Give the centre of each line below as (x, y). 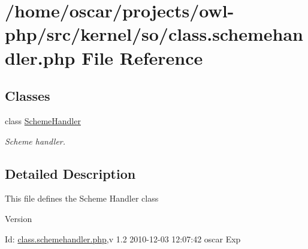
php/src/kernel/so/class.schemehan (154, 34)
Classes (28, 96)
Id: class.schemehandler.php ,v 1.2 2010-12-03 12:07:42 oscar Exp (123, 238)
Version (19, 218)
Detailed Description (70, 173)
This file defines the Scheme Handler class (82, 198)
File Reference (142, 57)
